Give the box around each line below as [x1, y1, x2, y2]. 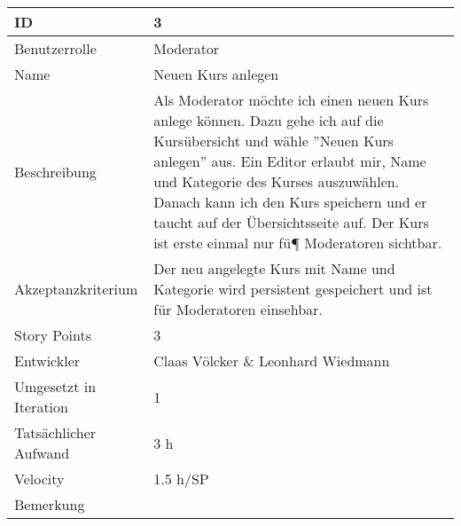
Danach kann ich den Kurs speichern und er [153, 192, 427, 212]
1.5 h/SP [153, 468, 209, 489]
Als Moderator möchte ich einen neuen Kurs [153, 90, 429, 110]
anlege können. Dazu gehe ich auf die [153, 110, 384, 130]
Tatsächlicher [14, 422, 97, 443]
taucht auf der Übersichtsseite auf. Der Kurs [153, 212, 429, 232]
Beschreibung [14, 161, 97, 182]
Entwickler [14, 350, 81, 371]
